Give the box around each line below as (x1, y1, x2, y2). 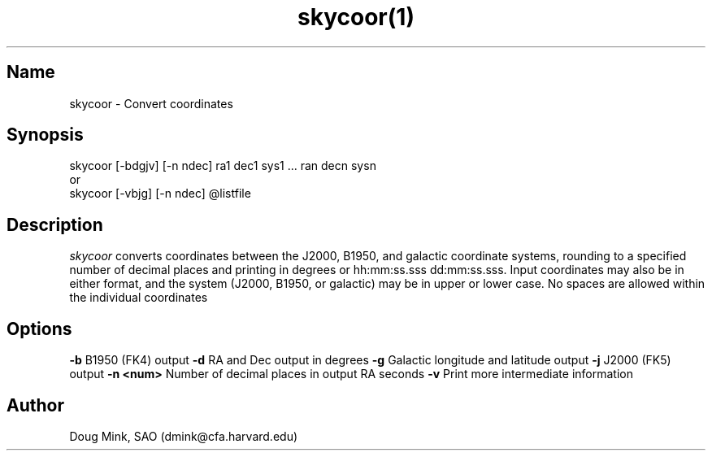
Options (7, 318, 72, 339)
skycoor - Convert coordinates (69, 96, 233, 111)
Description (7, 214, 103, 235)
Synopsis (7, 124, 84, 146)
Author (7, 394, 64, 416)
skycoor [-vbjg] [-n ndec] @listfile (69, 186, 251, 201)
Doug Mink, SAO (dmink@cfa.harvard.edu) (69, 429, 298, 443)
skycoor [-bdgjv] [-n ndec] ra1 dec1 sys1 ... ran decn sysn (69, 159, 376, 173)
